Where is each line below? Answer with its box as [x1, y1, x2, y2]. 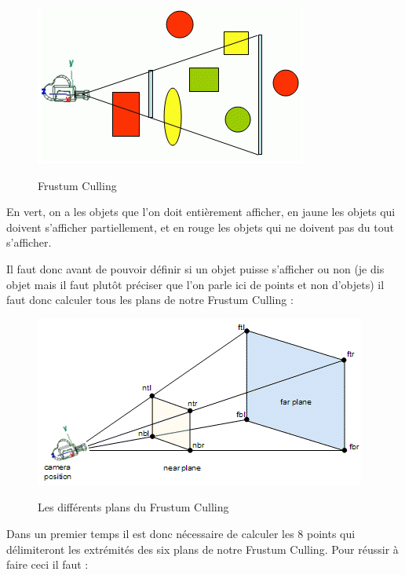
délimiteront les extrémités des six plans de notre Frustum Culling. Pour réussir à [6, 540, 399, 557]
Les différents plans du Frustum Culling [38, 499, 229, 515]
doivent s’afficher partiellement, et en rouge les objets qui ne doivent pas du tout [6, 218, 394, 235]
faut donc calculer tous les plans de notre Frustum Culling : [6, 291, 294, 308]
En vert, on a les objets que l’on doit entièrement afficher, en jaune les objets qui [6, 203, 396, 220]
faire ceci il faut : [6, 556, 89, 573]
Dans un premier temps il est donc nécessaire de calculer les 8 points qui [6, 525, 356, 541]
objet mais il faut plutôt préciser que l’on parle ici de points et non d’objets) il [6, 276, 385, 292]
